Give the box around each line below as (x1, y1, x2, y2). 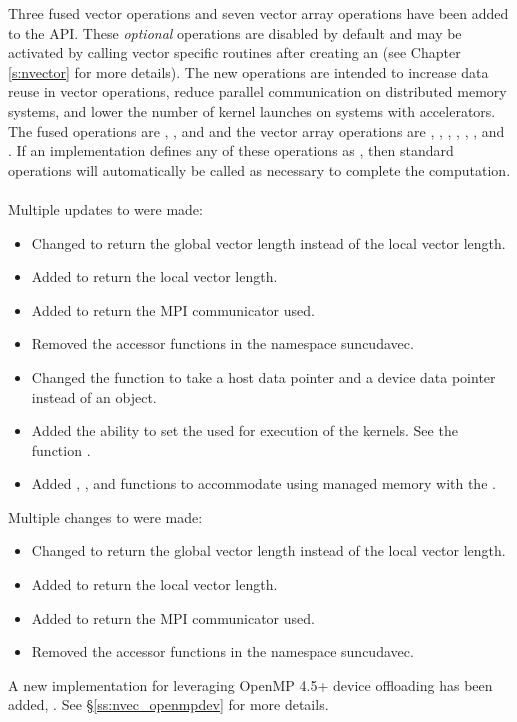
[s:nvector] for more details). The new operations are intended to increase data (8, 61, 489, 82)
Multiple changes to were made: (8, 506, 203, 527)
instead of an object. (31, 386, 157, 407)
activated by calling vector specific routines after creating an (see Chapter (8, 42, 461, 63)
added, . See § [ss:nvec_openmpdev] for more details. (8, 694, 329, 715)
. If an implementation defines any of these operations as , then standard (8, 140, 454, 161)
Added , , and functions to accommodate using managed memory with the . (31, 473, 496, 494)
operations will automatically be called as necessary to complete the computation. (8, 159, 511, 180)
